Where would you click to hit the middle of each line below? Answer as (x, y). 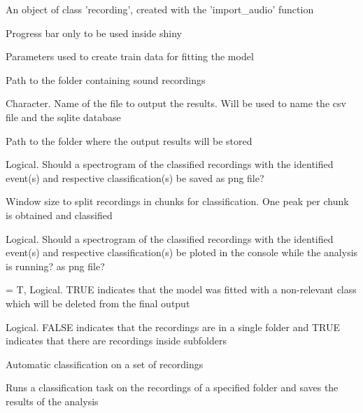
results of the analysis (52, 401)
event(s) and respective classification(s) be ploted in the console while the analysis (182, 252)
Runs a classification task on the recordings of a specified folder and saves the (172, 387)
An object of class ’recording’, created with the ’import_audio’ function (160, 9)
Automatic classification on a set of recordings (105, 364)
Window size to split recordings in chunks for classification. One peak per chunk (177, 201)
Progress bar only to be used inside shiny (94, 33)
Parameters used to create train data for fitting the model (130, 56)
